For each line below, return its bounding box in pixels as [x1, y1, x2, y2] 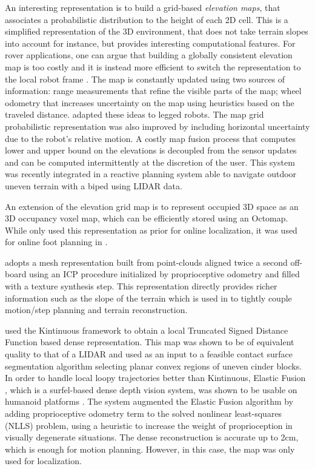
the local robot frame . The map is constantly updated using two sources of [5, 72, 285, 85]
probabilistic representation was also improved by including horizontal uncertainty [5, 120, 310, 132]
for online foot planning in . [5, 235, 108, 248]
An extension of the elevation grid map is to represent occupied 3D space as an [5, 200, 299, 212]
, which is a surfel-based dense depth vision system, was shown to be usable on [5, 383, 297, 396]
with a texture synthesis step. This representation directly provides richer [5, 280, 277, 292]
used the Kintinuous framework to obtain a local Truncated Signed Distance [5, 323, 288, 336]
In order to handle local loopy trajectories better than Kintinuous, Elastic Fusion [5, 371, 306, 384]
